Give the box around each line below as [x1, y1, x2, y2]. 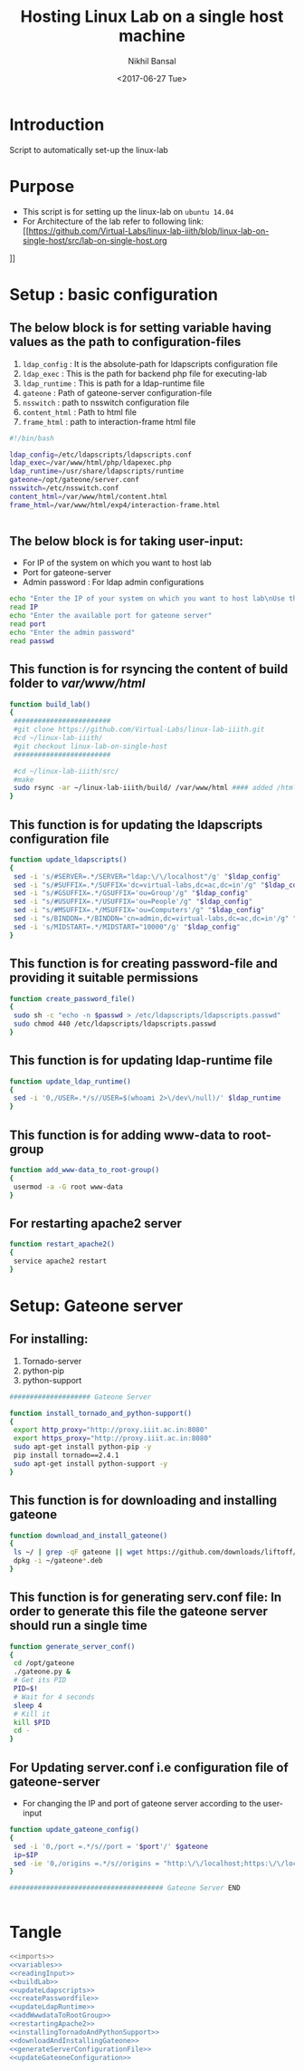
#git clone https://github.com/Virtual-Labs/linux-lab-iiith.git [13, 725, 265, 735]
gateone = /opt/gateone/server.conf [9, 476, 140, 485]
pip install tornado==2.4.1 [13, 1451, 119, 1460]
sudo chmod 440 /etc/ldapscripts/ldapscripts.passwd [13, 1019, 217, 1029]
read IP [9, 602, 39, 612]
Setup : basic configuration [9, 284, 219, 304]
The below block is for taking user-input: [9, 534, 244, 549]
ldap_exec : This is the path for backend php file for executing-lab [22, 368, 267, 379]
